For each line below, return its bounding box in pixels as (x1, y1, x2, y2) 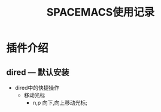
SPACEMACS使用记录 (46, 5, 155, 19)
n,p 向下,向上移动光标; (32, 99, 88, 106)
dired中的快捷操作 (14, 84, 60, 91)
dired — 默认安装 (6, 67, 69, 77)
